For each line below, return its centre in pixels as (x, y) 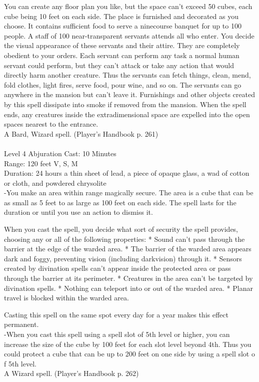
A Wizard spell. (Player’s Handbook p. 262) (71, 373)
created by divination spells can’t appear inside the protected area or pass (117, 268)
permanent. (21, 324)
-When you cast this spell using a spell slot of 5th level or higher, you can (117, 334)
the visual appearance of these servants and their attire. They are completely (122, 45)
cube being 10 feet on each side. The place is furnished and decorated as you (121, 16)
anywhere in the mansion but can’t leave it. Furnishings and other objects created (129, 94)
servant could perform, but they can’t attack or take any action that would (119, 65)
